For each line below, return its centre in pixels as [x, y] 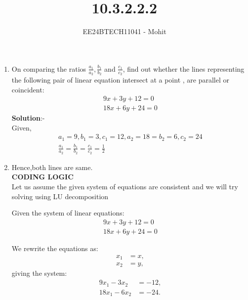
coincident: [28, 89]
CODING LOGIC [42, 177]
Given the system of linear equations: [68, 213]
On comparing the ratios [49, 68]
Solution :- [28, 118]
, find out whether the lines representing [184, 68]
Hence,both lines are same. [52, 167]
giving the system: [39, 273]
